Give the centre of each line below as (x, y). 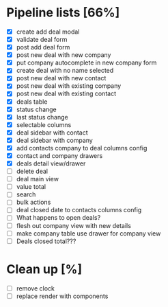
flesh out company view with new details (73, 225)
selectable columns (44, 124)
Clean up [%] (44, 269)
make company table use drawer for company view (88, 233)
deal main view (38, 179)
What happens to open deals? (58, 218)
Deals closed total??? (46, 241)
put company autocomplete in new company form (86, 62)
